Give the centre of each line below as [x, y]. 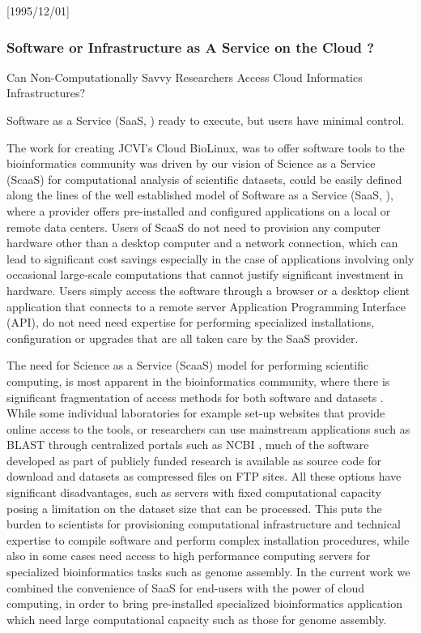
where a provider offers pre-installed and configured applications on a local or [199, 210]
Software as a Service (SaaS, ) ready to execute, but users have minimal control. [206, 120]
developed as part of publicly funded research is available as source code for [194, 460]
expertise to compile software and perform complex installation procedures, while [208, 539]
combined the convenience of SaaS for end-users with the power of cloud [186, 587]
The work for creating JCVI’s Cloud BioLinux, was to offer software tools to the [206, 147]
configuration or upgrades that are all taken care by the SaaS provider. [183, 338]
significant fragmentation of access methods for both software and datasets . [195, 397]
